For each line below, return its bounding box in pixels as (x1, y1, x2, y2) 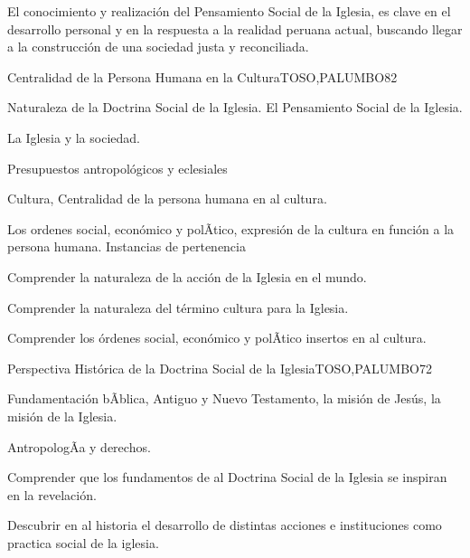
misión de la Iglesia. (7, 406, 117, 425)
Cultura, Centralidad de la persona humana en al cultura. (7, 189, 327, 208)
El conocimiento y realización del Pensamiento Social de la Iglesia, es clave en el (7, 2, 451, 20)
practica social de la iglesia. (7, 533, 159, 552)
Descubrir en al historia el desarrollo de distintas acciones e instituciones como (7, 515, 442, 534)
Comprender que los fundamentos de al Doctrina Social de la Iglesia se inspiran (7, 468, 447, 487)
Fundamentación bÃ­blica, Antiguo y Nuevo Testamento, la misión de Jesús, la (7, 389, 441, 408)
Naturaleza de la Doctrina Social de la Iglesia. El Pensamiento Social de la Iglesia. (7, 98, 463, 117)
